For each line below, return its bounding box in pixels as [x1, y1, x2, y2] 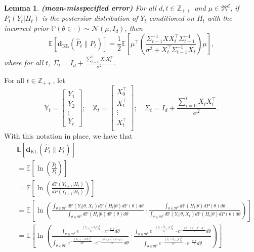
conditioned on [149, 13, 194, 23]
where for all [4, 57, 44, 68]
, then [124, 23, 143, 33]
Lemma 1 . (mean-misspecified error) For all [4, 3, 156, 13]
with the [207, 13, 232, 23]
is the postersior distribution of [42, 13, 138, 23]
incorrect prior [4, 23, 49, 33]
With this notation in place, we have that [4, 131, 133, 141]
